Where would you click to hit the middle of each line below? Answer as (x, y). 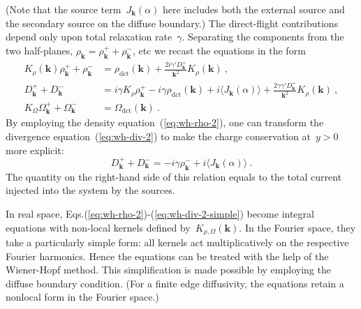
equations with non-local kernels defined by (98, 227)
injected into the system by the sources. (90, 190)
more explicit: (35, 150)
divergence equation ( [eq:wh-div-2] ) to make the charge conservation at (158, 136)
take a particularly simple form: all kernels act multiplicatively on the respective (177, 242)
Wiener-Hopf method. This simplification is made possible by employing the (168, 270)
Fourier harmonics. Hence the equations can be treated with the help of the (167, 256)
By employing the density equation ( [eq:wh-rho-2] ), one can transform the (165, 122)
